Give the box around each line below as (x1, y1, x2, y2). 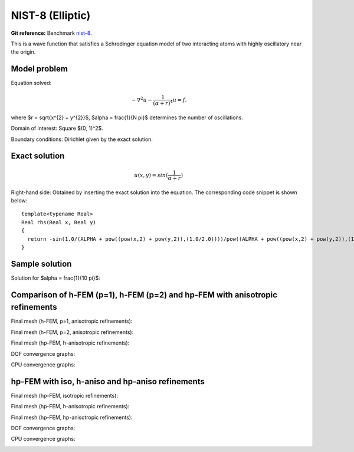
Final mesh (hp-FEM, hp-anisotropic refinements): (11, 414, 133, 421)
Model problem (11, 64, 68, 74)
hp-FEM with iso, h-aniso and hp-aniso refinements (11, 376, 205, 387)
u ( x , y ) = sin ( (134, 172, 168, 178)
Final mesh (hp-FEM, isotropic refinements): (11, 392, 118, 399)
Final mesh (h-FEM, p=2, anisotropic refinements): (11, 328, 134, 336)
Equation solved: (11, 80, 52, 87)
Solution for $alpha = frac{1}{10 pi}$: (11, 274, 100, 281)
